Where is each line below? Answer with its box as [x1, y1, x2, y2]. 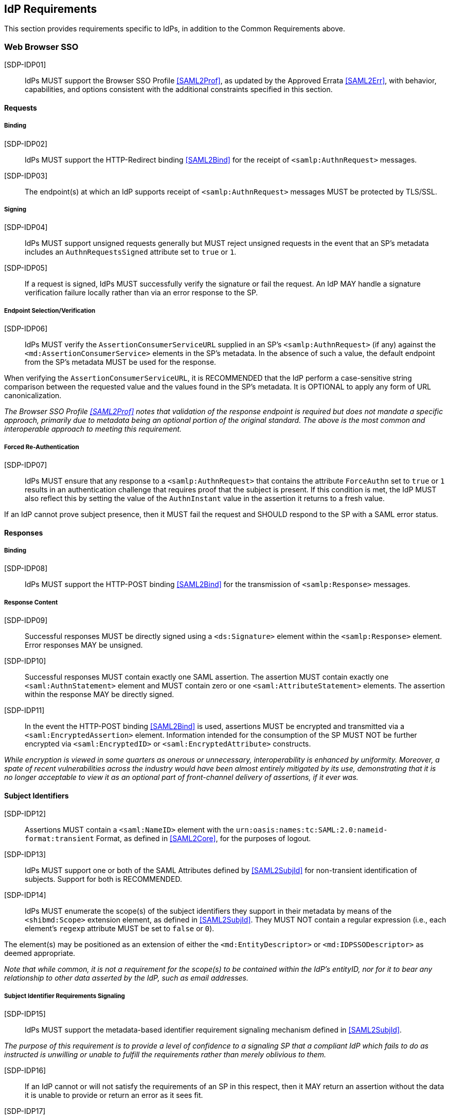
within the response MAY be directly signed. [25, 690, 174, 699]
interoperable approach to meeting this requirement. [4, 424, 182, 434]
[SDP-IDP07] [4, 460, 47, 469]
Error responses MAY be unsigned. [25, 641, 143, 650]
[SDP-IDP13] [4, 850, 46, 859]
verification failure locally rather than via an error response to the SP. [25, 288, 258, 297]
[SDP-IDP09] [4, 616, 48, 625]
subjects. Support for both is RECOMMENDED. [25, 875, 182, 884]
